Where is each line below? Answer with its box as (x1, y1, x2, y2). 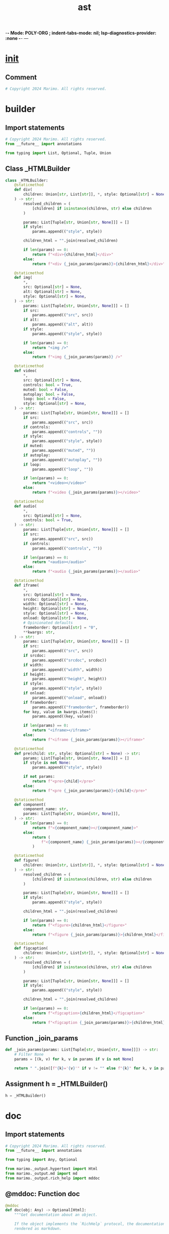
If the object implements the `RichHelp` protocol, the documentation (14, 1221, 165, 1226)
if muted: (23, 443, 44, 449)
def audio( (14, 504, 37, 509)
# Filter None (14, 1052, 44, 1057)
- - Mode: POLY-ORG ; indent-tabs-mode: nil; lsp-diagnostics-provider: (5, 30, 157, 36)
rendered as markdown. (14, 1226, 62, 1231)
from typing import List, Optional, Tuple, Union (5, 150, 112, 155)
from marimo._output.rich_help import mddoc (5, 1176, 100, 1181)
